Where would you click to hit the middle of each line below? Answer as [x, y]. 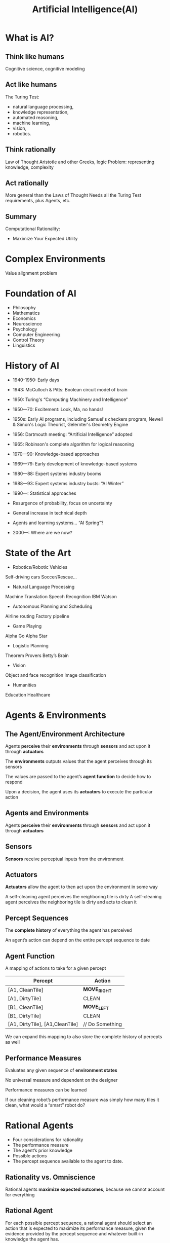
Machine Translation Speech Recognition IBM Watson [61, 596]
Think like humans [35, 57]
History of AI [32, 366]
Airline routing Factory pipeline [37, 616]
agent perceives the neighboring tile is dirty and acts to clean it [71, 902]
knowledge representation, [41, 112]
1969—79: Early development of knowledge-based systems [75, 464]
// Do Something [103, 1024]
